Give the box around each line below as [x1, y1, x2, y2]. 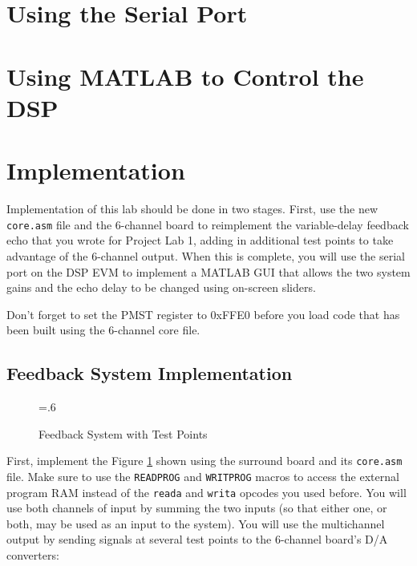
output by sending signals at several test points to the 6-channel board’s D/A [6, 531, 388, 548]
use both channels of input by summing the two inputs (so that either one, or [6, 499, 387, 516]
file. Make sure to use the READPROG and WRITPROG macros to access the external [6, 467, 399, 484]
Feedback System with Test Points [38, 425, 208, 442]
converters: [6, 547, 59, 564]
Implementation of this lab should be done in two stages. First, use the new [6, 200, 379, 217]
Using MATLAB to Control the [6, 59, 364, 92]
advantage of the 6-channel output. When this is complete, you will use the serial [6, 247, 405, 264]
